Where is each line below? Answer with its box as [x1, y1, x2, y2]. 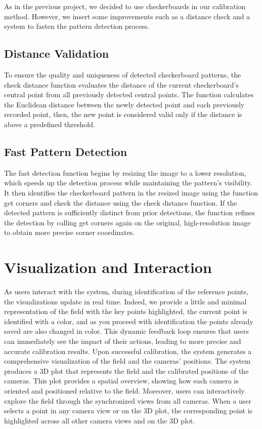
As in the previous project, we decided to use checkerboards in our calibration [4, 1, 246, 11]
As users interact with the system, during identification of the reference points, [4, 286, 248, 297]
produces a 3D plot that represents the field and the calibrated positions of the [4, 365, 249, 376]
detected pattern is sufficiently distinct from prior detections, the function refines [4, 207, 255, 218]
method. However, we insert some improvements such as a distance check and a [4, 11, 250, 21]
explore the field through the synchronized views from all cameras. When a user [4, 395, 251, 406]
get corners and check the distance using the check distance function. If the [4, 197, 237, 208]
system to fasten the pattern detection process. [4, 21, 150, 31]
